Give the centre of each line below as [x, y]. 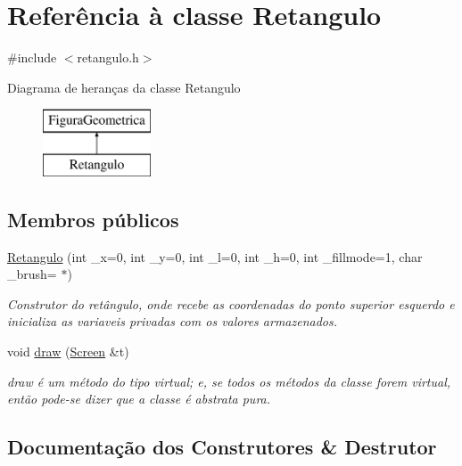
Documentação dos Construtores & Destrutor [222, 447]
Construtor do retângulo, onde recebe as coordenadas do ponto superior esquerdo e [231, 303]
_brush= [32, 274]
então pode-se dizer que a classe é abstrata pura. [139, 399]
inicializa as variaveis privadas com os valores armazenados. [173, 321]
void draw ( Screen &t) [68, 352]
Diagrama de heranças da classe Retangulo [124, 87]
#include [32, 57]
